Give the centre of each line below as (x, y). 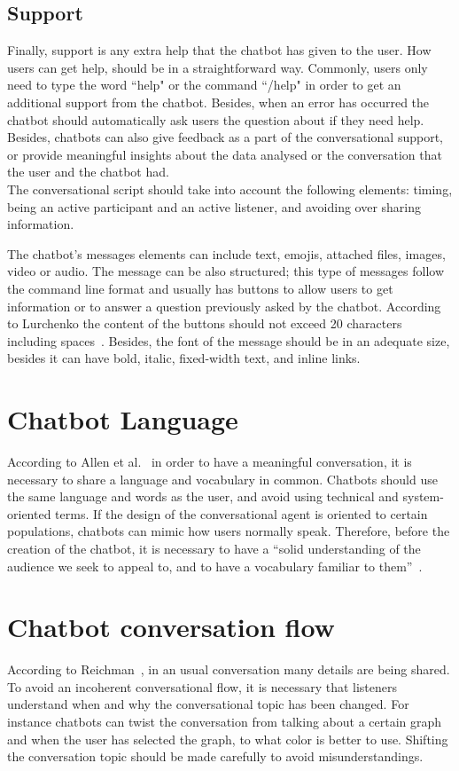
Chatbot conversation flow (171, 627)
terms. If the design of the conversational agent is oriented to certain (241, 513)
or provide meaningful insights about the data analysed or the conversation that (225, 154)
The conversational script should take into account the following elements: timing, (230, 189)
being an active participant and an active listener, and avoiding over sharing (214, 206)
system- (423, 496)
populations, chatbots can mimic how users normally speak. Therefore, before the (229, 531)
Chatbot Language (123, 419)
